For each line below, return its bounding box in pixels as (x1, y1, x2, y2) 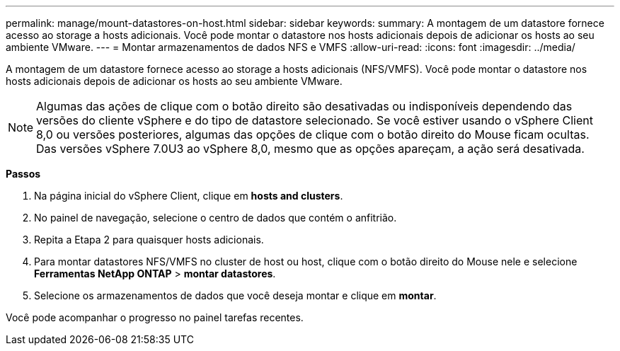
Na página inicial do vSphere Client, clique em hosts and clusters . (34, 190, 343, 202)
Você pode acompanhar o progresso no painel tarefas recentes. (6, 311, 304, 323)
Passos (6, 168, 41, 180)
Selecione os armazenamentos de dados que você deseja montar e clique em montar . (34, 289, 437, 301)
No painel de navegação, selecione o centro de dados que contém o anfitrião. (34, 212, 397, 224)
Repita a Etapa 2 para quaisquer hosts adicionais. (34, 234, 264, 246)
